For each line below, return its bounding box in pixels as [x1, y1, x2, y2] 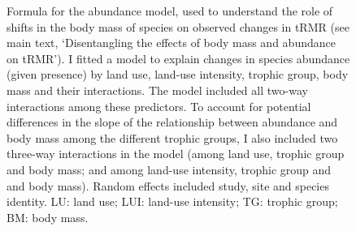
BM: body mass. [7, 208, 89, 225]
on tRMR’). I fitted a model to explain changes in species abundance [7, 49, 350, 66]
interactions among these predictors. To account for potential [7, 97, 311, 114]
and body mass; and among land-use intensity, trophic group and [7, 160, 332, 178]
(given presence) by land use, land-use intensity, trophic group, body [7, 66, 349, 83]
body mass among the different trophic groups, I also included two [7, 129, 338, 146]
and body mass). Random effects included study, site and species [7, 177, 329, 194]
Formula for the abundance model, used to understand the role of [7, 2, 333, 19]
